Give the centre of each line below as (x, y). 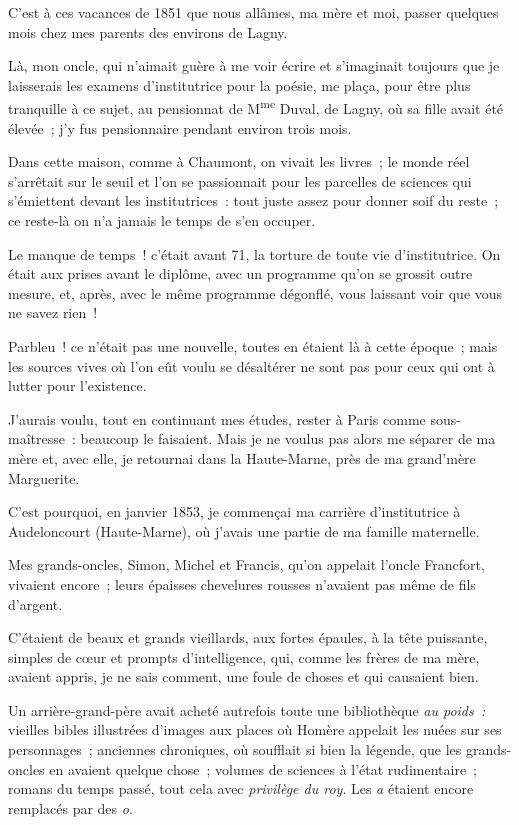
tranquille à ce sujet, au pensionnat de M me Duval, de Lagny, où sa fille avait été (256, 107)
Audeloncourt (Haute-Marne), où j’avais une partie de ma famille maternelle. (244, 530)
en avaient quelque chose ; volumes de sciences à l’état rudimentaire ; (263, 768)
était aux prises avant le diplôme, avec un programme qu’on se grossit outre (240, 273)
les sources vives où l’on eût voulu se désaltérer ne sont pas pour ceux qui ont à (251, 365)
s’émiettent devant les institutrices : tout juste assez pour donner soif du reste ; (253, 200)
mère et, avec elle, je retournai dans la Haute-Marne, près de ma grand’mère (242, 457)
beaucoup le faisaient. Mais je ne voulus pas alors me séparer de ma (288, 438)
